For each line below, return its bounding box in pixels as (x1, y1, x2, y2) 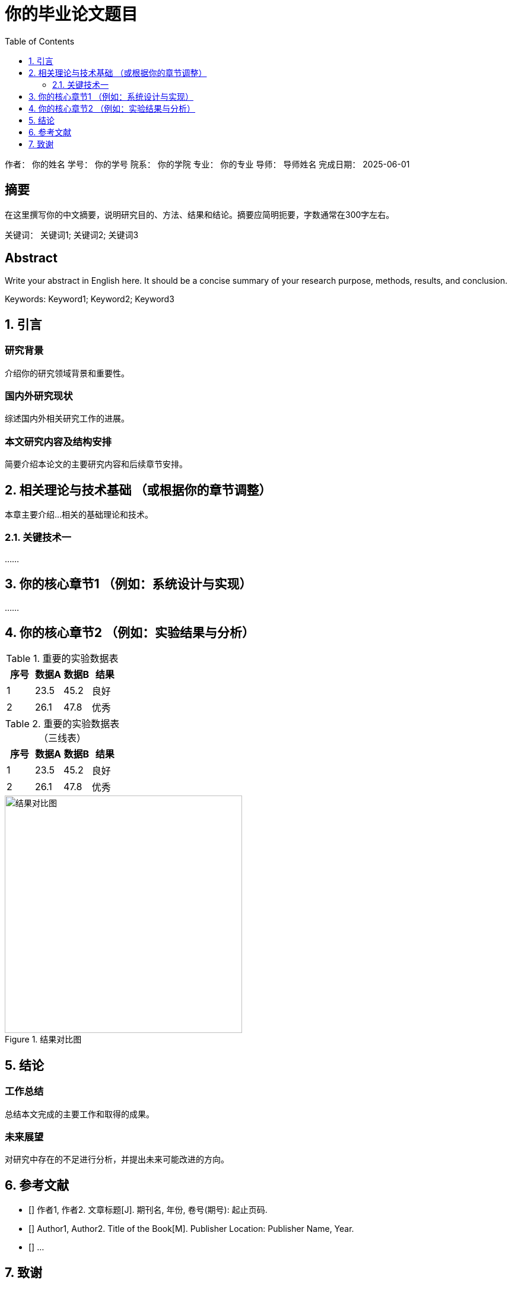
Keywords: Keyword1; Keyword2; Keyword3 (5, 294, 174, 305)
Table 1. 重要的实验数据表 (6, 652, 119, 665)
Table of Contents (5, 36, 75, 46)
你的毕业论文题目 (5, 4, 138, 24)
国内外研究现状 (5, 390, 73, 403)
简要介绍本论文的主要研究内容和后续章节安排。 (5, 459, 187, 470)
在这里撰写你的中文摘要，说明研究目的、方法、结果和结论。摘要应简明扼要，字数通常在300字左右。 (5, 209, 395, 220)
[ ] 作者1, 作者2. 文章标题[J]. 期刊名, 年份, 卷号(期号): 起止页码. (28, 1205, 268, 1215)
